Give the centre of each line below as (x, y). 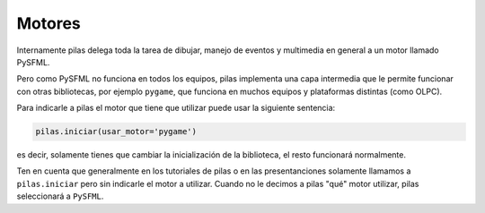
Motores (48, 23)
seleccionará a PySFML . (60, 196)
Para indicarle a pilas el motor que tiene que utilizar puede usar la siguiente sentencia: (176, 108)
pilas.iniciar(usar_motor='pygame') (116, 132)
